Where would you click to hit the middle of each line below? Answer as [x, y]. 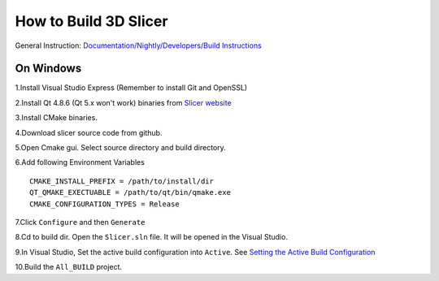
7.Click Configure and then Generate [80, 222]
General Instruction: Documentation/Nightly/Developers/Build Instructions [138, 45]
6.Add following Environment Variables [80, 162]
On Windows [48, 69]
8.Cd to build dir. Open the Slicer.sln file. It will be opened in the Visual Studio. [152, 237]
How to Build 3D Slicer [91, 21]
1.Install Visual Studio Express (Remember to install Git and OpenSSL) [131, 88]
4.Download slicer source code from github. [89, 132]
